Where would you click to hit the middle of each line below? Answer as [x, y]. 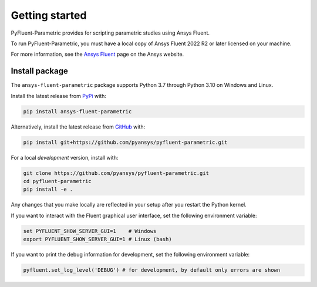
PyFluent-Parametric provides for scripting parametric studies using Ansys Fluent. [110, 33]
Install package [40, 71]
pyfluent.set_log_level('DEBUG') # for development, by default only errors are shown [152, 270]
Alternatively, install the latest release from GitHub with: [78, 127]
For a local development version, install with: [65, 157]
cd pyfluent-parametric [58, 181]
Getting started [49, 15]
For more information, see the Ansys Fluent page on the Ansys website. [97, 54]
